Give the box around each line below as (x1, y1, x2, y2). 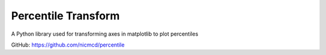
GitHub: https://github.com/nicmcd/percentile (11, 41, 125, 48)
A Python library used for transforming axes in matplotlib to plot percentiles (11, 30, 199, 37)
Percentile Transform (11, 9, 120, 22)
